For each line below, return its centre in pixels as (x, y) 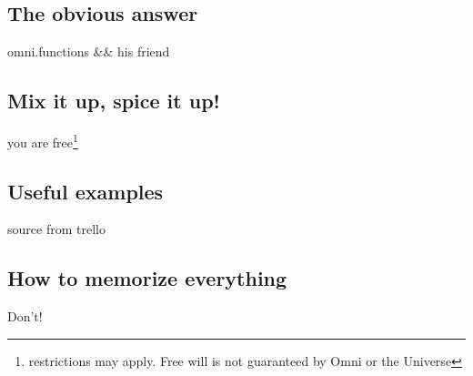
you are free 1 (43, 141)
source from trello (56, 229)
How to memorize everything (147, 278)
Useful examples (86, 191)
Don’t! (25, 316)
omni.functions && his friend (89, 51)
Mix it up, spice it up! (114, 101)
